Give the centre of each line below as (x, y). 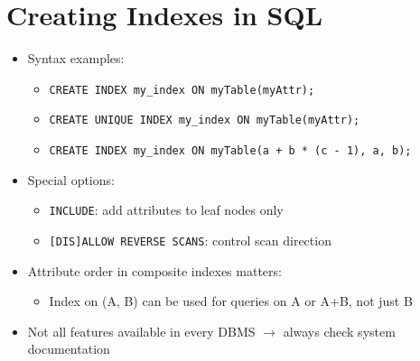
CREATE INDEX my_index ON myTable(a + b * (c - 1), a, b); (230, 151)
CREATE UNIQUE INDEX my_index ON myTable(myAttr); (205, 120)
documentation (69, 349)
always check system (339, 331)
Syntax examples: (76, 58)
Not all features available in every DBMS (141, 331)
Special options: (71, 179)
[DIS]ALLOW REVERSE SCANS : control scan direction (190, 240)
